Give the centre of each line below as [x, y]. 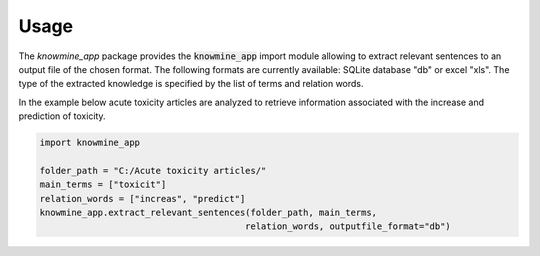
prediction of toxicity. [62, 116]
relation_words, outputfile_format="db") [348, 226]
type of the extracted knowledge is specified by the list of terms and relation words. [191, 84]
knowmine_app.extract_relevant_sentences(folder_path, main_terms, [208, 213]
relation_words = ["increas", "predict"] [142, 198]
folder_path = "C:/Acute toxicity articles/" [153, 170]
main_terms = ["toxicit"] [103, 184]
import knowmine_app [89, 143]
